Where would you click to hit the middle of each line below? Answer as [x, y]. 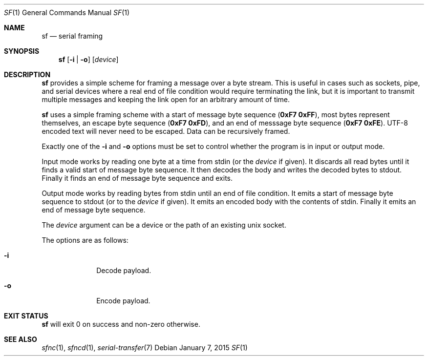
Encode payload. [123, 301]
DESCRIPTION [27, 74]
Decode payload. [124, 270]
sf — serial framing [72, 36]
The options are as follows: [85, 240]
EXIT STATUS [26, 316]
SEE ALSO [21, 339]
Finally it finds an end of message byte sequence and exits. [137, 178]
